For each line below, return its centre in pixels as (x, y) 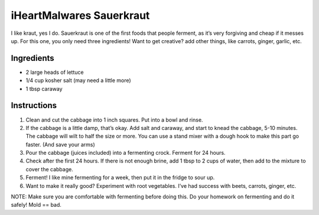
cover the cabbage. (49, 169)
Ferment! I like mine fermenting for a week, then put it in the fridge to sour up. (120, 178)
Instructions (34, 105)
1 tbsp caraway (44, 89)
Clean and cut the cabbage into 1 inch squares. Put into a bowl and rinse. (114, 120)
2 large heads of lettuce (55, 72)
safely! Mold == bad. (36, 205)
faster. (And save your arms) (61, 144)
